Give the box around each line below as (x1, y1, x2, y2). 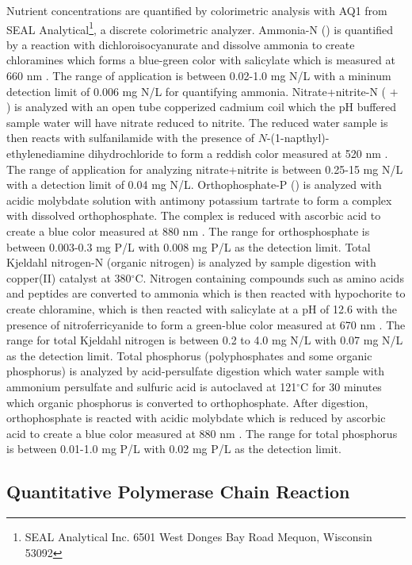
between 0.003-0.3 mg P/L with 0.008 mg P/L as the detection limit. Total (6, 238, 371, 255)
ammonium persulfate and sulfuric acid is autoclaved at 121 (6, 378, 297, 394)
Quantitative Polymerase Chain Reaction (6, 479, 350, 504)
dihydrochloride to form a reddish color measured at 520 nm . (88, 145, 388, 161)
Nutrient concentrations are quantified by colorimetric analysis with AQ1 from (6, 2, 387, 18)
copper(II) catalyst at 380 (6, 269, 132, 286)
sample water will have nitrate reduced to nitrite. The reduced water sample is (6, 113, 388, 130)
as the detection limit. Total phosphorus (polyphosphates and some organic (6, 347, 372, 363)
